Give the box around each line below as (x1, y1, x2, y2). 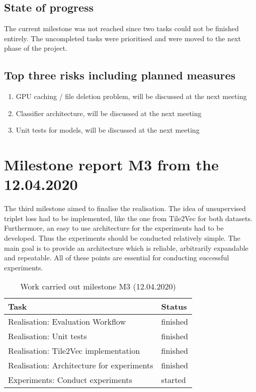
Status (161, 301, 187, 313)
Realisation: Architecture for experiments (8, 359, 153, 371)
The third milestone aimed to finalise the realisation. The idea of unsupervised (4, 203, 246, 214)
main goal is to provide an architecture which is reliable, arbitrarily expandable (4, 242, 248, 253)
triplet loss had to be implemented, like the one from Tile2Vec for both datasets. (4, 213, 252, 223)
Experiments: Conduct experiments (8, 374, 132, 386)
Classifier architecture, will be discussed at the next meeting (16, 108, 202, 118)
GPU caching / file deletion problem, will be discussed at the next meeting (16, 91, 247, 102)
